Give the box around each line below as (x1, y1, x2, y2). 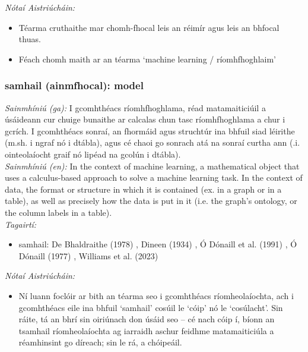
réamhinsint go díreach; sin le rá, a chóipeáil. (18, 336, 182, 348)
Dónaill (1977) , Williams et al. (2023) (18, 249, 158, 262)
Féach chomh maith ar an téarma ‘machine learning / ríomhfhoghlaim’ (18, 52, 276, 65)
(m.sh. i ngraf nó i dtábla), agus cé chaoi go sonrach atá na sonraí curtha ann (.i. (5, 136, 300, 149)
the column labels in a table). (5, 206, 112, 218)
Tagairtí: (5, 218, 37, 230)
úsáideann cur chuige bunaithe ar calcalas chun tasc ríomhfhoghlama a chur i (5, 113, 285, 125)
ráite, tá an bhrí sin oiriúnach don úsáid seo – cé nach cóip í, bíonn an (18, 313, 275, 325)
